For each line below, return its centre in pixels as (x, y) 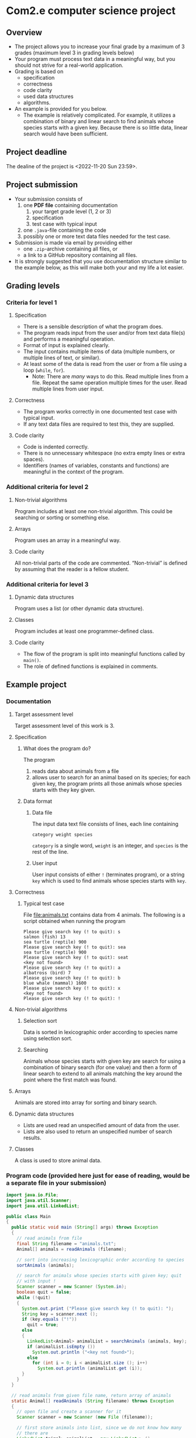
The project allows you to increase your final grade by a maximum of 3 (100, 46)
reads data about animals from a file (75, 771)
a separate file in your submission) (56, 1183)
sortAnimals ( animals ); (46, 1265)
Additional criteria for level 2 (47, 487)
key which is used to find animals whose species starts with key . (109, 880)
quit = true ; (43, 1325)
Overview (24, 33)
